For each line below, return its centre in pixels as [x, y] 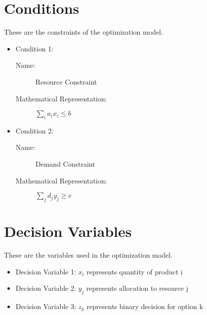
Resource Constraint [66, 81]
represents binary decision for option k [145, 306]
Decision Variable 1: [46, 271]
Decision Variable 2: [46, 288]
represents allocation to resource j [137, 288]
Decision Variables [68, 231]
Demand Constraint [65, 164]
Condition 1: [35, 48]
